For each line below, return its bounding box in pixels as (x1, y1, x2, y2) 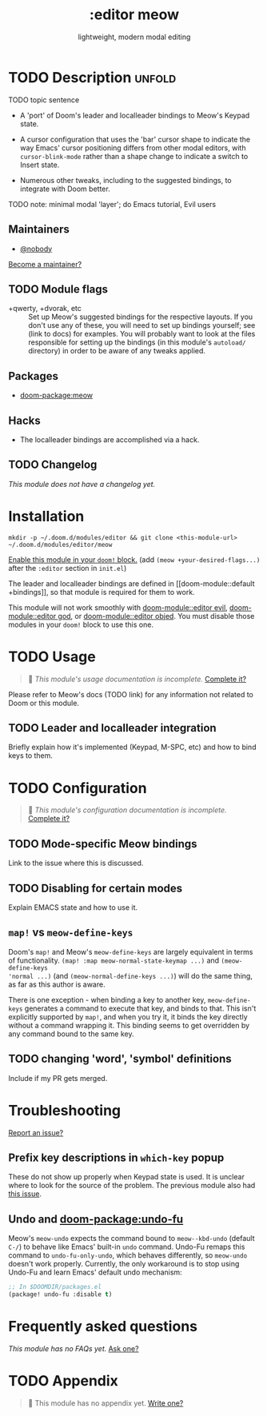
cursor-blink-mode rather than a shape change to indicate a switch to (19, 151, 249, 161)
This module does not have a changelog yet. (8, 479, 156, 489)
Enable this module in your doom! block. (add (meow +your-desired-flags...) (8, 554, 261, 564)
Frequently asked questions (8, 1318, 198, 1336)
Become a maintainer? (8, 259, 82, 269)
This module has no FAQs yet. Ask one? (8, 1343, 139, 1353)
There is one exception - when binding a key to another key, (8, 995, 206, 1004)
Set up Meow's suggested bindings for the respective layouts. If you (28, 312, 253, 321)
